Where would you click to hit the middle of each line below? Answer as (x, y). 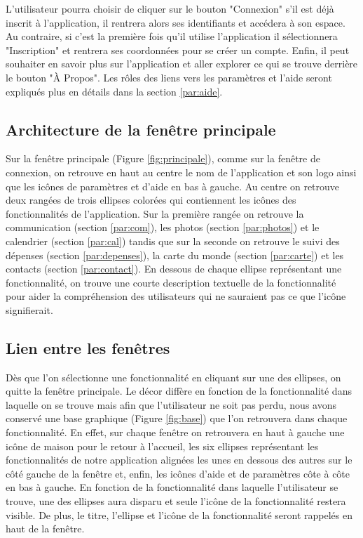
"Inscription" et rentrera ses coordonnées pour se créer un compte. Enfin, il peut (178, 50)
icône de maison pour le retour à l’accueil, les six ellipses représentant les (162, 446)
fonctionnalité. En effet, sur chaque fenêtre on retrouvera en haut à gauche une (175, 432)
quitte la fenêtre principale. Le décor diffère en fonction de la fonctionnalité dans (179, 391)
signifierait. (29, 309)
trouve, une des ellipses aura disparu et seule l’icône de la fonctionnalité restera (176, 501)
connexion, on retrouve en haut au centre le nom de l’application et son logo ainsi (181, 172)
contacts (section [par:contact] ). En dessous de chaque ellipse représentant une (174, 269)
